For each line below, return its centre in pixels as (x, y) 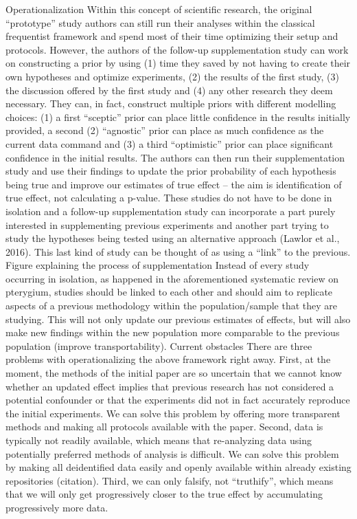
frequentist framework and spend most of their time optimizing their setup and (172, 36)
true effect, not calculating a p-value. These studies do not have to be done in (169, 198)
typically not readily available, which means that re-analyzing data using (159, 440)
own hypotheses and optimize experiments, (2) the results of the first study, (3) (172, 76)
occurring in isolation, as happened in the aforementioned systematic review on (172, 278)
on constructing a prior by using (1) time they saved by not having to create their (178, 63)
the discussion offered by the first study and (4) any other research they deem (169, 90)
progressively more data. (57, 507)
